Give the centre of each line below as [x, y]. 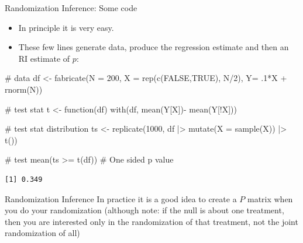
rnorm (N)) [24, 89]
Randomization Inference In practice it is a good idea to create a [121, 198]
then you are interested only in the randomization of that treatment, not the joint [151, 221]
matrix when [270, 198]
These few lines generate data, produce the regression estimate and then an [154, 47]
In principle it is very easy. [66, 27]
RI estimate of [44, 58]
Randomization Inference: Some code [71, 8]
